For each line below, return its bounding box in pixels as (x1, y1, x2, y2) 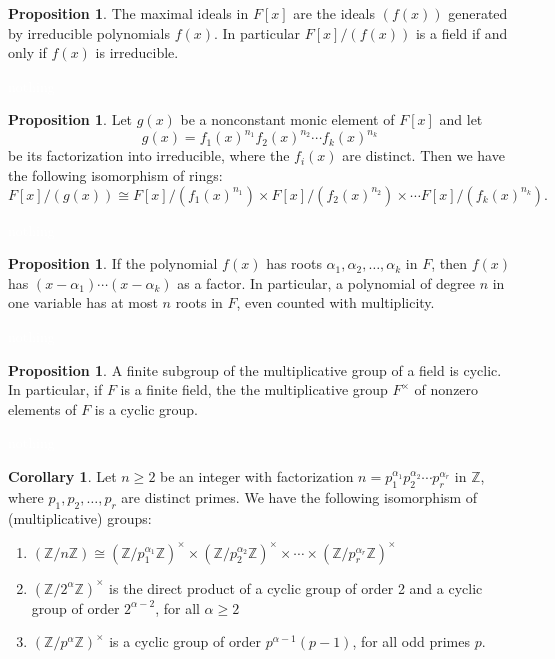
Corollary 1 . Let (8, 466, 117, 486)
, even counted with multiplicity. (236, 292, 435, 313)
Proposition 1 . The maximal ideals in (8, 3, 249, 23)
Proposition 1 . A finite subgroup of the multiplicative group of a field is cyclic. (8, 359, 502, 380)
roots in (175, 292, 223, 313)
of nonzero (414, 379, 479, 400)
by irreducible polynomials (8, 22, 170, 43)
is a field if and (415, 22, 508, 43)
